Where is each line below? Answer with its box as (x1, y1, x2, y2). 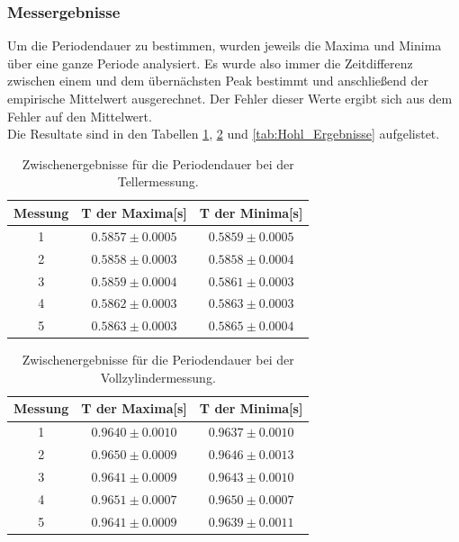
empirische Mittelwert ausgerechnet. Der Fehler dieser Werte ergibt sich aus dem (7, 89, 453, 107)
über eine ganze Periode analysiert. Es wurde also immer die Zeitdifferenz (7, 53, 413, 72)
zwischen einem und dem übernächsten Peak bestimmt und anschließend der (7, 71, 429, 90)
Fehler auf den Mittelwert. (7, 106, 152, 125)
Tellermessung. (117, 172, 199, 191)
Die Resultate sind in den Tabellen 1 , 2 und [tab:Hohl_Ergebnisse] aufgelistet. (7, 124, 440, 143)
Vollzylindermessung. (100, 367, 216, 386)
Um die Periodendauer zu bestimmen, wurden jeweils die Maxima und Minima (7, 36, 442, 55)
